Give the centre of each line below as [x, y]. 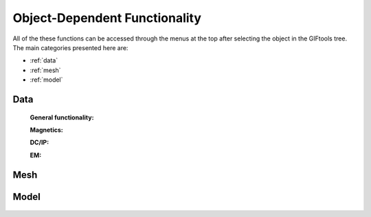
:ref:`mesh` [45, 70]
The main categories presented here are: [70, 47]
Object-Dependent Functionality [107, 18]
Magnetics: [46, 130]
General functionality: [62, 117]
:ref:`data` [44, 60]
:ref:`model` [46, 80]
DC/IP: [40, 142]
